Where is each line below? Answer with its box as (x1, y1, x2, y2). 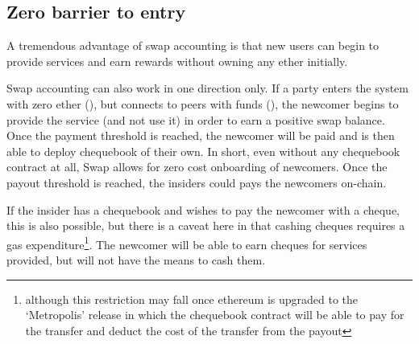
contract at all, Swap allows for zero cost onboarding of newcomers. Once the (6, 158, 388, 175)
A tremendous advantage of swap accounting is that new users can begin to (6, 37, 380, 54)
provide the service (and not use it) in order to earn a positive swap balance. (6, 111, 385, 128)
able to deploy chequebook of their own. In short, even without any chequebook (6, 142, 400, 159)
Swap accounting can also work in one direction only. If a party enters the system (6, 80, 409, 96)
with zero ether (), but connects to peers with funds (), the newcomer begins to (6, 95, 399, 112)
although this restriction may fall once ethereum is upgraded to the (25, 290, 359, 307)
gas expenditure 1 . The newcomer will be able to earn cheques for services (6, 233, 367, 252)
